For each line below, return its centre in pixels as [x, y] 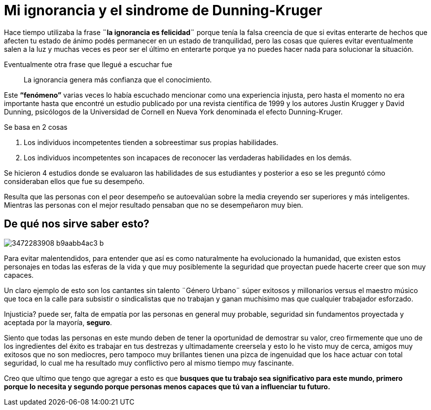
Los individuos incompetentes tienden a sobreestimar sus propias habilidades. [151, 142]
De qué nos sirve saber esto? [77, 224]
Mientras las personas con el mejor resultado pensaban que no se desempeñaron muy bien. [154, 205]
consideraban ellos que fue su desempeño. [74, 181]
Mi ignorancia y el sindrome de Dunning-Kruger [163, 10]
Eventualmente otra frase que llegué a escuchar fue [88, 64]
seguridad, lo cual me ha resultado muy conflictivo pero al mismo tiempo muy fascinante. [149, 363]
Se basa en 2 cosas [36, 127]
